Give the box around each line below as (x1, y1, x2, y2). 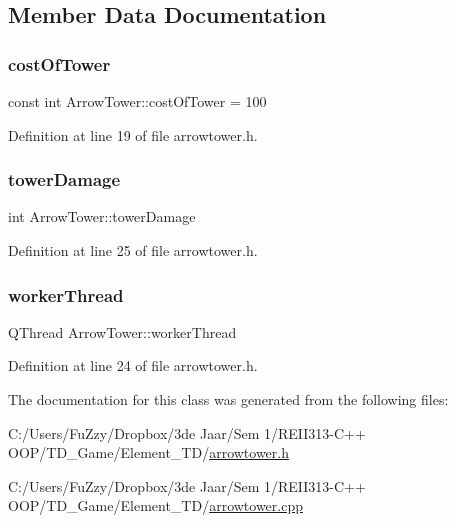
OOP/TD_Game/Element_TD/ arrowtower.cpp (8, 495, 303, 516)
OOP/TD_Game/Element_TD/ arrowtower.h (8, 442, 289, 463)
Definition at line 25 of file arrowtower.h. (8, 240, 258, 260)
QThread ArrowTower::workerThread (8, 321, 237, 342)
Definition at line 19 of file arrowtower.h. (8, 124, 258, 145)
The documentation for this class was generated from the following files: (8, 389, 449, 409)
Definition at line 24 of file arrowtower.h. (8, 355, 258, 376)
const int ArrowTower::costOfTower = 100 (8, 91, 267, 111)
